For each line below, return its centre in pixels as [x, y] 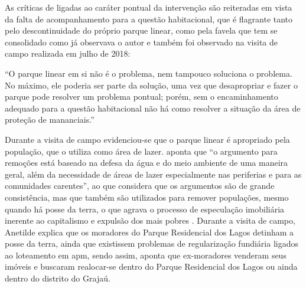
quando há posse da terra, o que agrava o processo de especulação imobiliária [145, 209]
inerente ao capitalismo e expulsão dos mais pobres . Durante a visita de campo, [150, 220]
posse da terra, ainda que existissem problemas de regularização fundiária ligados [152, 243]
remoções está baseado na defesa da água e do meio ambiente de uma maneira [147, 163]
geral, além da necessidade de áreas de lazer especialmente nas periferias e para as [153, 174]
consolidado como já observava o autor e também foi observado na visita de [141, 42]
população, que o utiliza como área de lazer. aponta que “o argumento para [141, 151]
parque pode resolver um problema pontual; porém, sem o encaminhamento [141, 96]
